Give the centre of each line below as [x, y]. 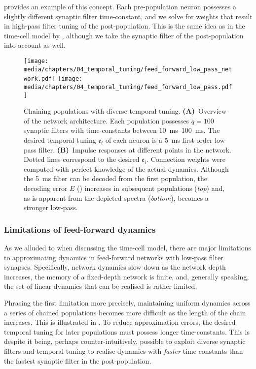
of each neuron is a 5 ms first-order [159, 140]
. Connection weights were [186, 159]
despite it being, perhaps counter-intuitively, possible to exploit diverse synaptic [125, 341]
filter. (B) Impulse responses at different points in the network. [135, 149]
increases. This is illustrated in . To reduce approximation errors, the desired [120, 322]
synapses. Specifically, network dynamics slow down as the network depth [115, 267]
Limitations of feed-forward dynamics [80, 229]
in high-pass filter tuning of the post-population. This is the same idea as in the [125, 26]
